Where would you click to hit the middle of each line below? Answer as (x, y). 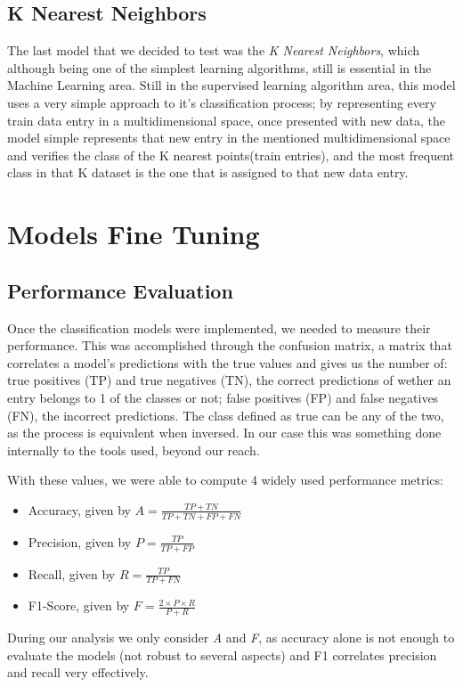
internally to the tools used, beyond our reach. (134, 450)
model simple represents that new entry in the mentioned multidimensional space (229, 138)
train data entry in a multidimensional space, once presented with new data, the (226, 120)
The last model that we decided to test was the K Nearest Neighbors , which (214, 50)
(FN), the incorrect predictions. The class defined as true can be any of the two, (226, 415)
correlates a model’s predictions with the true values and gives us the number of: (227, 362)
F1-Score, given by (79, 605)
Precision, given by (80, 541)
